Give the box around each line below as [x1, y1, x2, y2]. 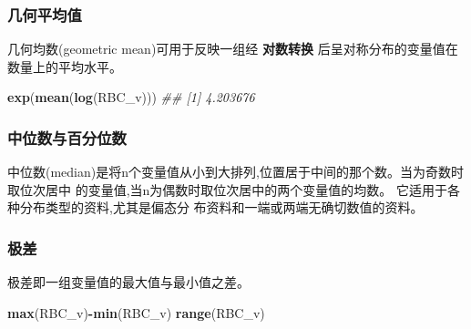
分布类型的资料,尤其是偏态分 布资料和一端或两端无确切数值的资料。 [19, 198, 424, 217]
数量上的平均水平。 [7, 57, 122, 76]
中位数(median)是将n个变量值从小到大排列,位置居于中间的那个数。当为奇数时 [7, 162, 464, 181]
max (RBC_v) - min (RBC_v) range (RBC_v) [7, 303, 265, 322]
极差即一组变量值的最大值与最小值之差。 [7, 272, 250, 292]
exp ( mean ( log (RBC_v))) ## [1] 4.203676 [7, 87, 255, 107]
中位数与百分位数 [7, 126, 127, 149]
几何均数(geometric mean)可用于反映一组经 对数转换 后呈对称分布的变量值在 [7, 39, 458, 58]
